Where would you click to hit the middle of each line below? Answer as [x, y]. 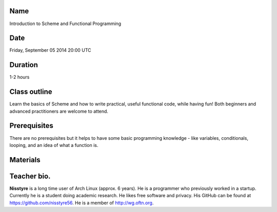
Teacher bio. [30, 176]
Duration [24, 65]
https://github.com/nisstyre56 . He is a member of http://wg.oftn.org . [82, 203]
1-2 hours [19, 77]
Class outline [31, 92]
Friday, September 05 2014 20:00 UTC [51, 50]
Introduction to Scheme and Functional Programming [65, 24]
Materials [25, 160]
